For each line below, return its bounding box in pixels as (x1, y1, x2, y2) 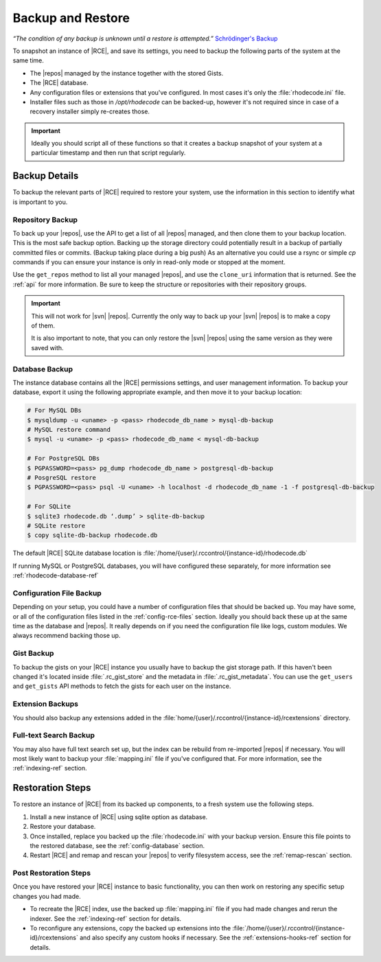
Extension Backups (12, 699, 79, 709)
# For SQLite (27, 503, 71, 511)
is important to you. (12, 198, 68, 206)
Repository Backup (12, 215, 78, 225)
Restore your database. (30, 823, 96, 831)
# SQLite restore (27, 522, 86, 529)
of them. (31, 321, 55, 330)
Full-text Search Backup (12, 731, 95, 740)
